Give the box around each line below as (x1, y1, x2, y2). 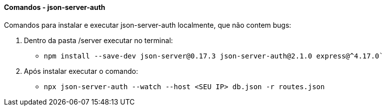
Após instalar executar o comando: (24, 66, 138, 75)
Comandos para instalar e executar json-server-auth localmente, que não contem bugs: (4, 20, 291, 29)
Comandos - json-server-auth (4, 3, 105, 11)
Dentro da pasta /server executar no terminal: (24, 36, 173, 45)
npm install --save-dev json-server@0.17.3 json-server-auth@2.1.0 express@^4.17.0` (44, 52, 384, 60)
